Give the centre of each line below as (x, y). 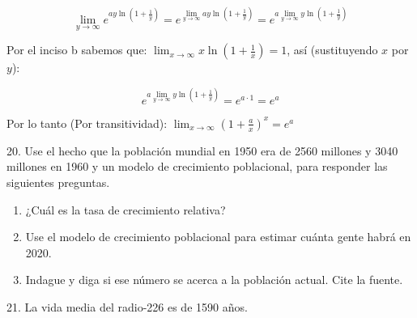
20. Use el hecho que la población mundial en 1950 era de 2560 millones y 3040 (202, 150)
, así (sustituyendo (332, 50)
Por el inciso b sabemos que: (77, 50)
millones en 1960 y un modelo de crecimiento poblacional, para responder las (197, 166)
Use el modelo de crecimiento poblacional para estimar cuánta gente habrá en (218, 237)
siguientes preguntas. (58, 182)
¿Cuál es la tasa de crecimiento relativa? (126, 209)
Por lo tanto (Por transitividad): (87, 123)
